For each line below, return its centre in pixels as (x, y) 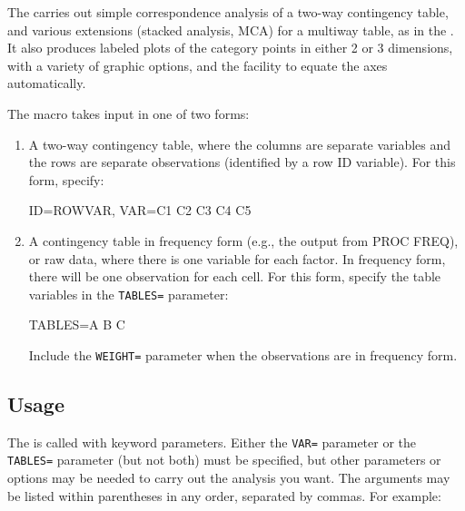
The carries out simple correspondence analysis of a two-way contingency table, (228, 12)
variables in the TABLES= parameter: (129, 294)
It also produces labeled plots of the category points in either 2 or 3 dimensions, (230, 48)
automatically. (47, 83)
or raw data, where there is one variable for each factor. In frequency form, (237, 258)
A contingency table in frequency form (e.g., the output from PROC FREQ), (243, 240)
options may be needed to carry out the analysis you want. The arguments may (229, 478)
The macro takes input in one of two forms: (129, 113)
